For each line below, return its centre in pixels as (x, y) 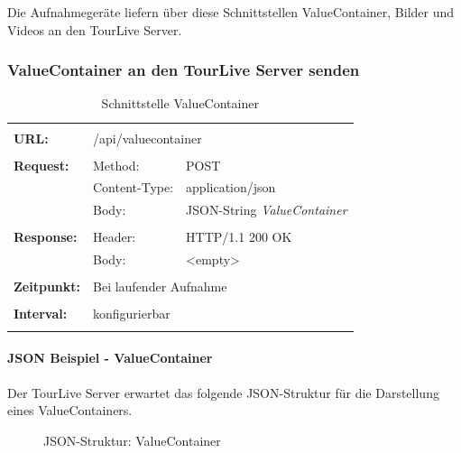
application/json (231, 187)
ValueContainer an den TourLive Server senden (184, 70)
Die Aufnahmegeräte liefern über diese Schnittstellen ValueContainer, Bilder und (231, 12)
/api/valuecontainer (148, 138)
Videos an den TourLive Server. (95, 29)
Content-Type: (134, 187)
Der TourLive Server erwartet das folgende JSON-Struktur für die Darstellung (223, 392)
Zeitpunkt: (47, 287)
